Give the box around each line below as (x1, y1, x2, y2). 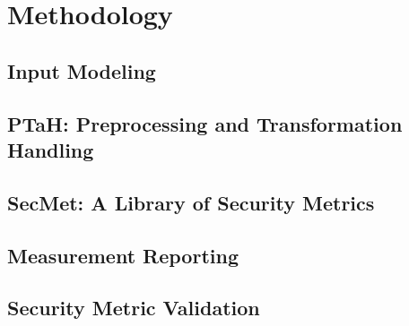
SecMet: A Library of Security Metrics (7, 188, 375, 216)
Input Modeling (7, 56, 156, 84)
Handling (7, 135, 94, 163)
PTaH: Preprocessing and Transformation (7, 109, 403, 137)
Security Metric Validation (7, 294, 260, 322)
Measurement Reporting (7, 241, 239, 269)
